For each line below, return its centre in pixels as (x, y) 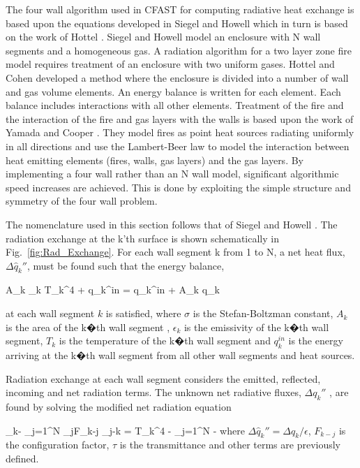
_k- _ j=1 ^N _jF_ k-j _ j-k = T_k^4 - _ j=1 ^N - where (125, 430)
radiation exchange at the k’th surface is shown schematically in (142, 238)
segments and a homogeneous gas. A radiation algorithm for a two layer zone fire (179, 50)
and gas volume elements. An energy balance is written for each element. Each (173, 91)
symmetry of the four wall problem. (82, 201)
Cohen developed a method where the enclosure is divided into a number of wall (177, 77)
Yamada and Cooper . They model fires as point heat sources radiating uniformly (180, 132)
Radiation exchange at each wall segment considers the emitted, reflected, (163, 378)
